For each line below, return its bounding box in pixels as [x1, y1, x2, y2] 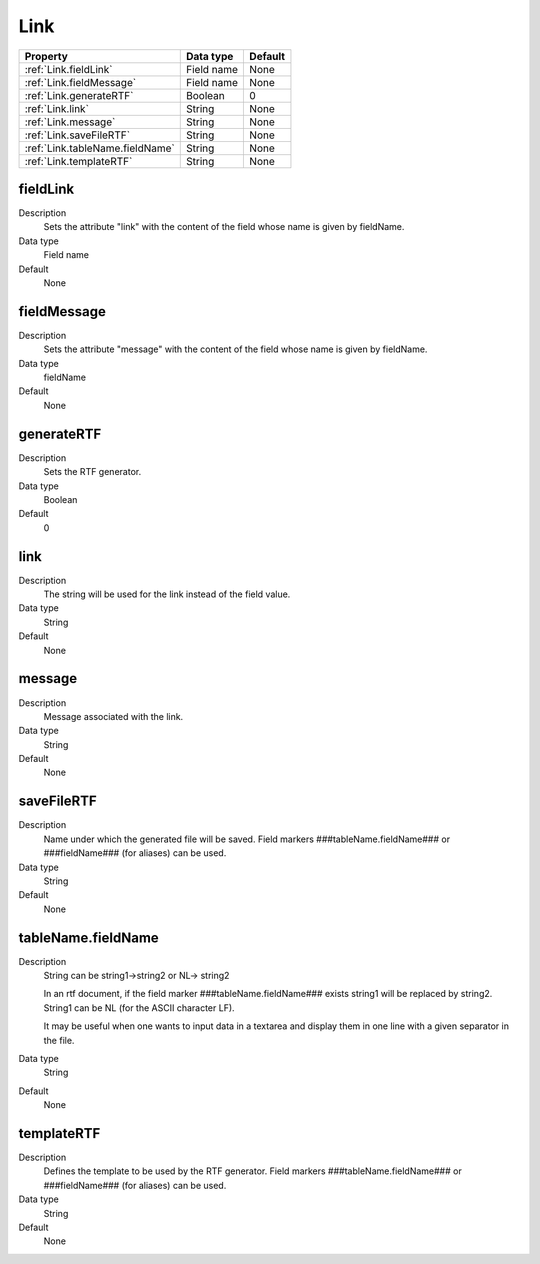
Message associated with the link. [43, 710, 184, 722]
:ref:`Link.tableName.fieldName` [24, 141, 175, 155]
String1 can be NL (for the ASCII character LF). [43, 1001, 235, 1014]
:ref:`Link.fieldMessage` [24, 75, 137, 89]
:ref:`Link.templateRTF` [24, 154, 133, 168]
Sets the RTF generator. [43, 466, 142, 478]
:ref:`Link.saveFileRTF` [24, 128, 130, 142]
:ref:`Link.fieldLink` [24, 62, 114, 76]
